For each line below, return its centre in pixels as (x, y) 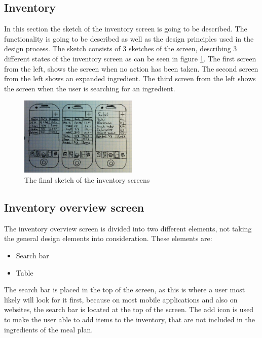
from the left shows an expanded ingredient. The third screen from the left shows (130, 78)
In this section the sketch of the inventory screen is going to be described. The (126, 29)
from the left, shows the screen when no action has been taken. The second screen (131, 68)
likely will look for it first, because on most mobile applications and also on (121, 299)
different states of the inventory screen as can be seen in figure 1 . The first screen (130, 58)
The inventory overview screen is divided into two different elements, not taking (128, 228)
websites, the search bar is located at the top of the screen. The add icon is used (129, 309)
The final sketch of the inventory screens (87, 179)
